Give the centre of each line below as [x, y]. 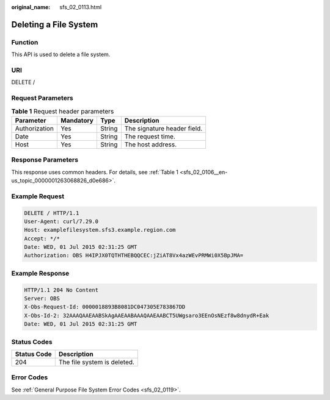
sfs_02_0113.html [81, 7]
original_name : [31, 7]
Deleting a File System [55, 24]
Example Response [40, 273]
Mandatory [77, 120]
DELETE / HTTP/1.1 [52, 213]
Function [25, 42]
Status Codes [32, 341]
